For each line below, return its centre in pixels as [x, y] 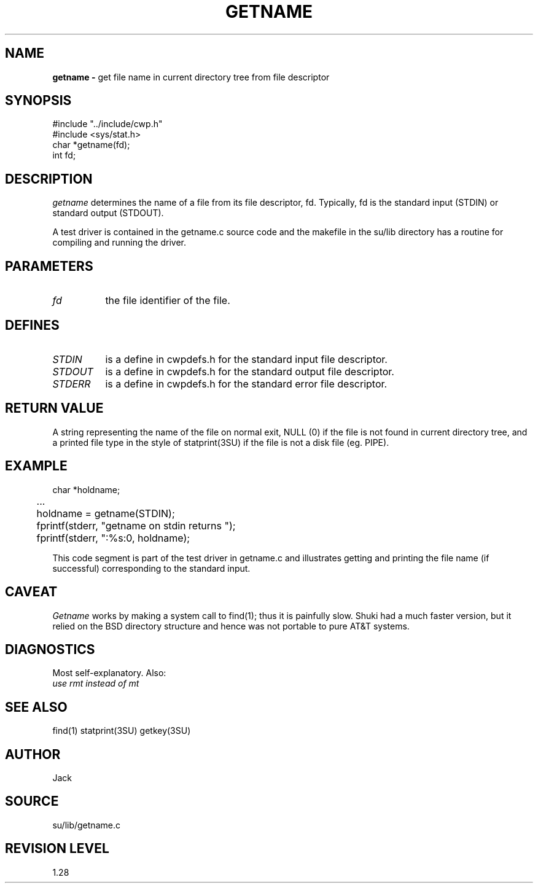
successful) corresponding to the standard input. [151, 568]
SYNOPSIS [38, 101]
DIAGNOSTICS [50, 649]
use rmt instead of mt [96, 684]
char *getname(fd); [91, 145]
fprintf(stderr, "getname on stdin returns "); [136, 525]
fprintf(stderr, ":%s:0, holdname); [113, 538]
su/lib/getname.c [86, 825]
